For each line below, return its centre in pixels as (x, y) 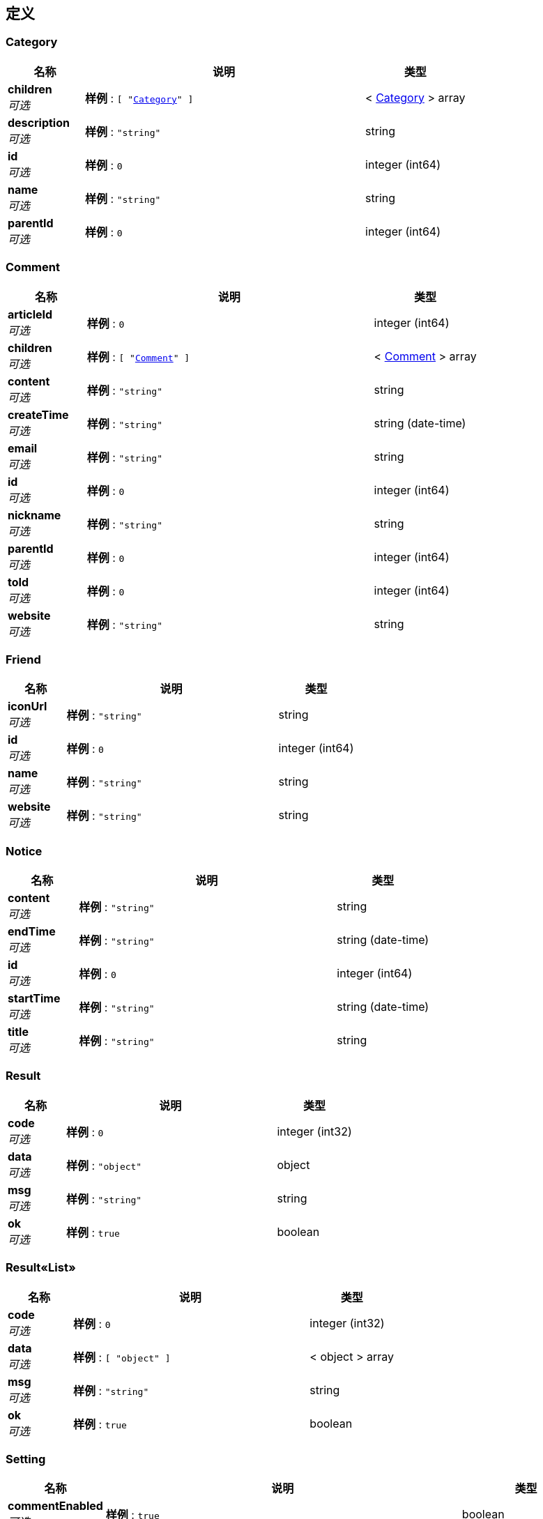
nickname (35, 515)
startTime (34, 999)
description (39, 122)
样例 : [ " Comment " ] (138, 357)
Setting (26, 1459)
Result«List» (41, 1268)
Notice (24, 851)
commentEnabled (55, 1506)
